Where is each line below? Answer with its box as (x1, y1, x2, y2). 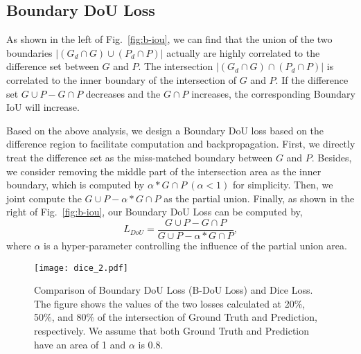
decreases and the (85, 86, 161, 100)
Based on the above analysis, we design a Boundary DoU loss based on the (6, 123, 324, 137)
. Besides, (311, 150, 352, 164)
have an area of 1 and (34, 337, 126, 351)
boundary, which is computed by (6, 177, 145, 192)
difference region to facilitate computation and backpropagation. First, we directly (6, 136, 355, 151)
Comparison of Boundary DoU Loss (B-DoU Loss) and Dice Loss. (34, 283, 313, 297)
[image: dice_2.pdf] (34, 263, 129, 273)
